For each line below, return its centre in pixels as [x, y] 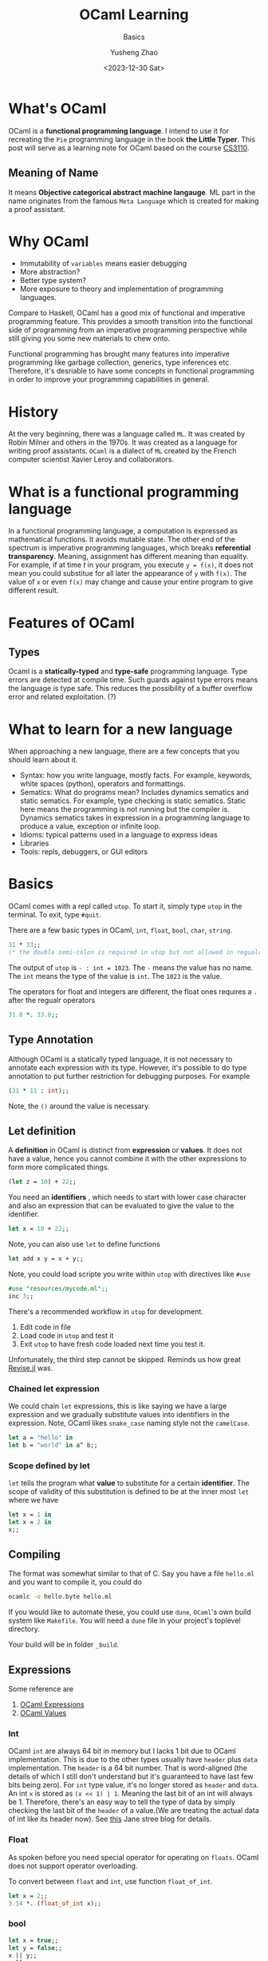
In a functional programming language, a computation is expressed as [123, 531]
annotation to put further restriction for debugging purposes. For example [129, 1076]
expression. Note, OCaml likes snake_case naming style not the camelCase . [129, 1423]
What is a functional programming [124, 491]
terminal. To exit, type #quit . [55, 915]
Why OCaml [49, 241]
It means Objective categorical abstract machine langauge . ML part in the [132, 192]
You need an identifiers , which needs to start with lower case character [127, 1197]
